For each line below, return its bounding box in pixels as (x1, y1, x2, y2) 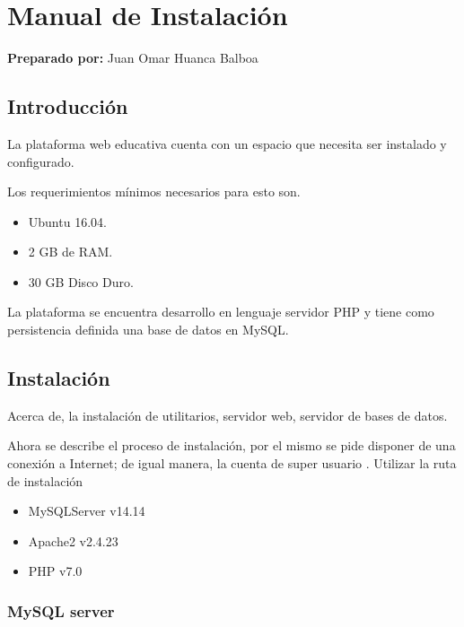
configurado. (7, 152, 74, 170)
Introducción (7, 92, 128, 120)
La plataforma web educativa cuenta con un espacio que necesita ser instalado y (7, 134, 447, 152)
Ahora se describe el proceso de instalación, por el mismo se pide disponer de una (7, 436, 456, 455)
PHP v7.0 (28, 562, 83, 580)
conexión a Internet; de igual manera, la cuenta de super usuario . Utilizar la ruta (7, 454, 457, 473)
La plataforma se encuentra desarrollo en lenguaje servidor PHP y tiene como (7, 302, 434, 321)
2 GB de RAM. (28, 242, 113, 261)
